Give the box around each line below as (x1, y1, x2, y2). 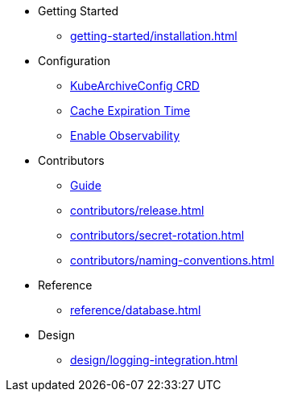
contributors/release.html (70, 203, 205, 217)
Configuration (38, 54, 111, 68)
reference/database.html (70, 303, 201, 317)
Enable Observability (70, 129, 180, 142)
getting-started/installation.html (70, 29, 238, 43)
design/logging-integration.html (70, 353, 238, 367)
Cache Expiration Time (70, 104, 191, 117)
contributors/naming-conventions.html (70, 253, 275, 267)
